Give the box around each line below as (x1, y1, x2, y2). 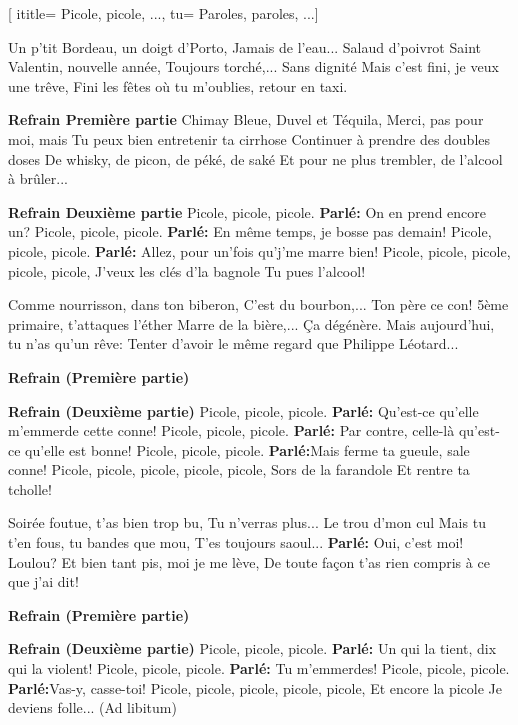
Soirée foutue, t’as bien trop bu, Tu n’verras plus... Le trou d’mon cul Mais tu (8, 512, 486, 533)
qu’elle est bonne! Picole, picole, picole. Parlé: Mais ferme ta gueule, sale (25, 439, 470, 460)
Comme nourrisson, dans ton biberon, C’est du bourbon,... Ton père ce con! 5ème (8, 294, 509, 315)
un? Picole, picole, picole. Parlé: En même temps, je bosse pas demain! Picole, (8, 221, 492, 242)
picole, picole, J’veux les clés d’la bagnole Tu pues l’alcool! (8, 260, 366, 281)
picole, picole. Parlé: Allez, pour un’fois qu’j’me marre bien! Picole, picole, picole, (8, 240, 511, 261)
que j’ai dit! (8, 571, 79, 592)
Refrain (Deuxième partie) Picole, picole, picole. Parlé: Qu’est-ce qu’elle (8, 400, 479, 421)
